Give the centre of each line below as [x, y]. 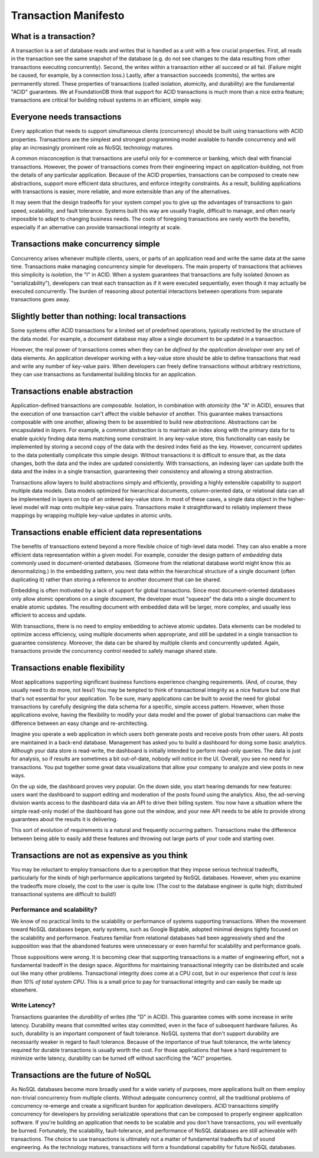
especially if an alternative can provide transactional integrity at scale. [96, 227]
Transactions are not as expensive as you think [100, 855]
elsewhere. [24, 990]
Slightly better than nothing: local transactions [98, 316]
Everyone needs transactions [66, 117]
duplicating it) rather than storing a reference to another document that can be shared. [116, 580]
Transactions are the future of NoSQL [81, 1075]
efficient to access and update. [49, 615]
